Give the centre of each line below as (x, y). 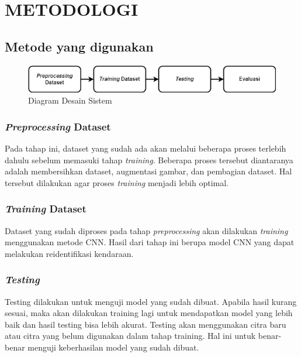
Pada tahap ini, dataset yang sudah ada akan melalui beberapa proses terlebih (146, 148)
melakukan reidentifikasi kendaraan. (69, 253)
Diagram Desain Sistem (70, 100)
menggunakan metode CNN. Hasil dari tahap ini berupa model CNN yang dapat (150, 242)
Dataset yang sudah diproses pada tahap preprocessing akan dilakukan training (146, 230)
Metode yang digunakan (79, 46)
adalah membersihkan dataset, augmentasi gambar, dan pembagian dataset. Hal (148, 171)
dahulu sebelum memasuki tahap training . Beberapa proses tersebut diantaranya (149, 159)
